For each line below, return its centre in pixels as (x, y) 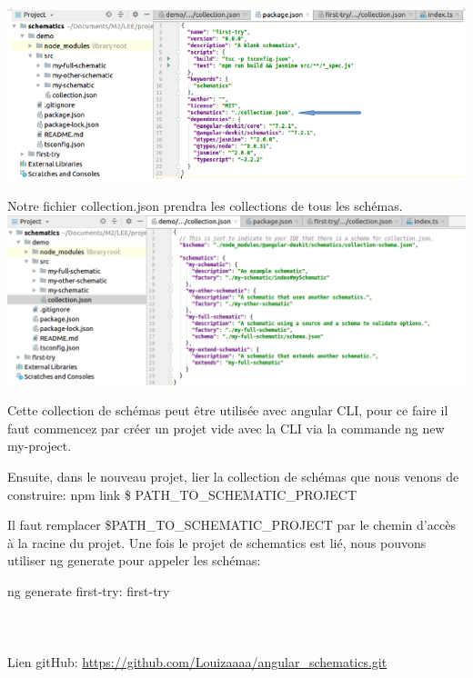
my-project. (40, 446)
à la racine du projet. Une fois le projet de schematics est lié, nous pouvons (217, 542)
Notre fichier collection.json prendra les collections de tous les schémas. (205, 206)
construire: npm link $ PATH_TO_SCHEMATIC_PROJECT (182, 494)
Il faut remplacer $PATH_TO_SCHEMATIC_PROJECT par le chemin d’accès (231, 525)
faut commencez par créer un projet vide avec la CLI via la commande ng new (226, 428)
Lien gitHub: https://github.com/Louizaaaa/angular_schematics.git (197, 662)
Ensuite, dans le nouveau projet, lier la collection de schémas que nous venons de (233, 477)
